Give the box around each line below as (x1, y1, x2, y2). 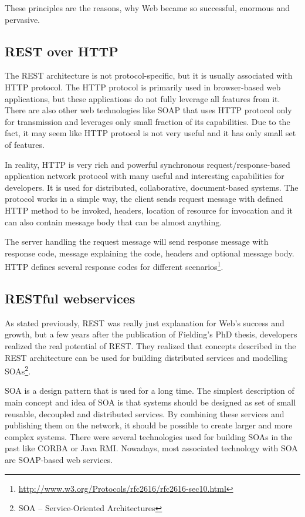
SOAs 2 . (5, 363, 31, 377)
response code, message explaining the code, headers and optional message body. (5, 246, 294, 259)
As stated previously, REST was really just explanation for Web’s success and (5, 316, 284, 329)
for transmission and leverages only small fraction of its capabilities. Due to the (5, 115, 290, 127)
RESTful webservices (5, 289, 135, 307)
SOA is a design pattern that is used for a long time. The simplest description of (5, 384, 294, 397)
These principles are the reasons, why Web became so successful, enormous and (5, 2, 290, 13)
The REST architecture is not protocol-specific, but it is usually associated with (5, 69, 293, 82)
